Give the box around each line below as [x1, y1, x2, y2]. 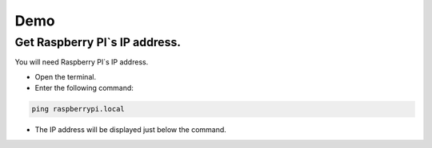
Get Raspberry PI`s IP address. [14, 35, 182, 49]
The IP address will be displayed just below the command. [34, 125, 227, 134]
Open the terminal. [34, 72, 96, 81]
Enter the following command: [34, 84, 134, 93]
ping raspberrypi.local [31, 104, 126, 114]
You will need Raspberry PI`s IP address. [14, 57, 149, 67]
